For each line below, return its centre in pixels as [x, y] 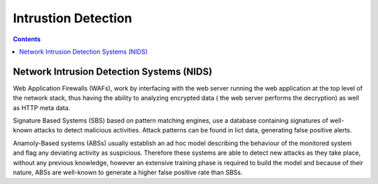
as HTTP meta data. [42, 107]
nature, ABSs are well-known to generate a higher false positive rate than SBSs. [128, 172]
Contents [27, 39]
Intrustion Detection [72, 18]
